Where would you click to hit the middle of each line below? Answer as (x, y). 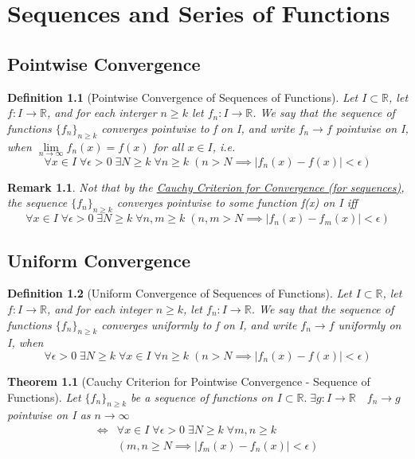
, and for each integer (99, 308)
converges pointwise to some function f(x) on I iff (237, 202)
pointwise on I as (49, 415)
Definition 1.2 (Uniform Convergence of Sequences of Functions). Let (180, 293)
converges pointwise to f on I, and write (198, 128)
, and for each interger (102, 113)
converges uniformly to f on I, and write (199, 324)
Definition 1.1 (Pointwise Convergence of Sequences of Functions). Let (183, 97)
